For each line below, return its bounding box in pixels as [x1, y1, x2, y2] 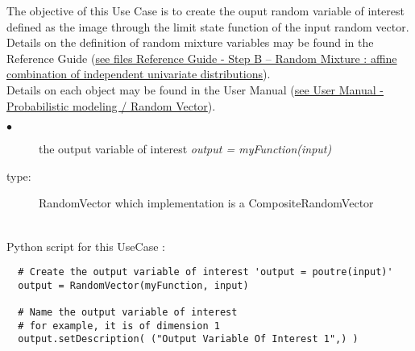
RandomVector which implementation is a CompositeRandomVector [39, 194, 374, 211]
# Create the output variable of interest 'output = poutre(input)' [18, 266, 393, 278]
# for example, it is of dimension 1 [18, 320, 220, 332]
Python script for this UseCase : [6, 237, 165, 254]
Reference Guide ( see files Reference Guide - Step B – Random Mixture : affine [6, 49, 397, 66]
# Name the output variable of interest [18, 307, 238, 319]
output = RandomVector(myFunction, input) [18, 279, 249, 291]
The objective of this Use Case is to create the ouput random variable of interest [6, 2, 405, 19]
